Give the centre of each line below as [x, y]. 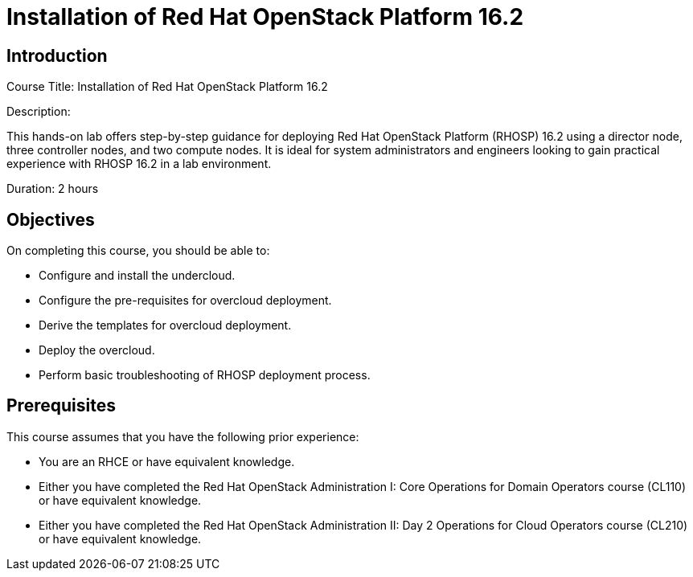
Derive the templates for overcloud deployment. [165, 325]
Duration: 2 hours [53, 189]
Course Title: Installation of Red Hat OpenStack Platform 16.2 [167, 87]
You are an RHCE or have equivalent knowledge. [167, 461]
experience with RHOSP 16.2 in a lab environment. [139, 164]
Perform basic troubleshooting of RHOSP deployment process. [205, 375]
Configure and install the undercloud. [137, 276]
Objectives [51, 219]
